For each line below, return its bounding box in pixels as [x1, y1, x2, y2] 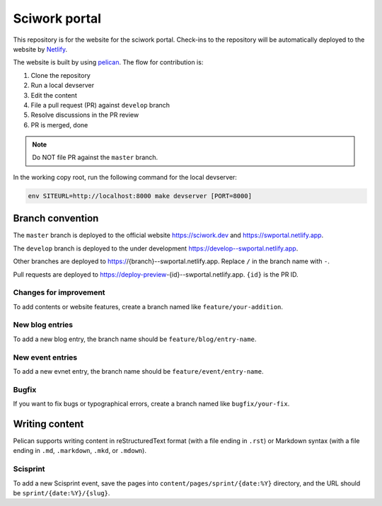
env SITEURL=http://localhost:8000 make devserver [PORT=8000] [28, 192, 253, 200]
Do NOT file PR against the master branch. [32, 153, 158, 162]
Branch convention [13, 212, 99, 224]
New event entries [13, 352, 78, 362]
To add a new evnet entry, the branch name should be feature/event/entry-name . [13, 367, 264, 375]
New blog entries [13, 320, 74, 330]
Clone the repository [30, 71, 91, 79]
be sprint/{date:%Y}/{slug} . [13, 488, 110, 497]
